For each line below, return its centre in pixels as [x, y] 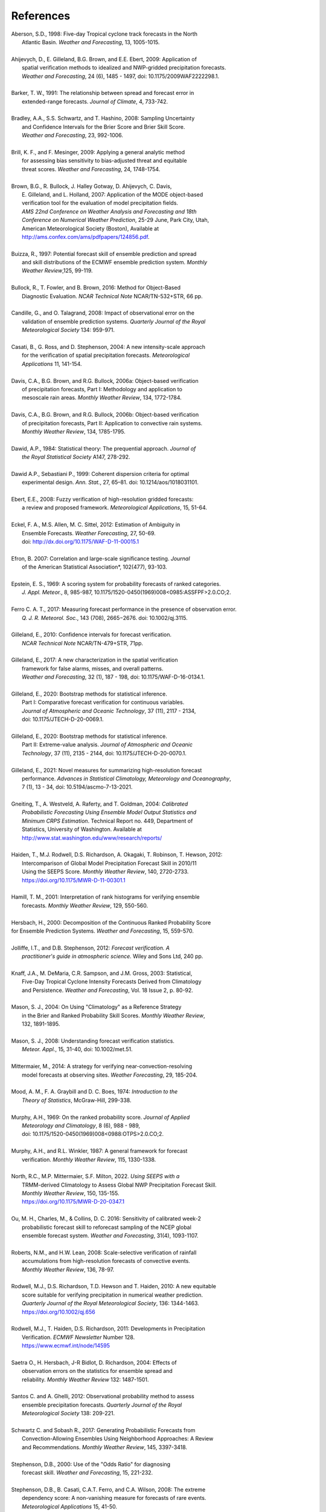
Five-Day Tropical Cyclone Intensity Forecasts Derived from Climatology [112, 982]
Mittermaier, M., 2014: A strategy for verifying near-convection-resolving [102, 1066]
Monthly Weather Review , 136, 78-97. [68, 1269]
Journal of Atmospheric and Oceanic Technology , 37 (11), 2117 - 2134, [109, 711]
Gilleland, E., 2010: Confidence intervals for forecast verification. [91, 634]
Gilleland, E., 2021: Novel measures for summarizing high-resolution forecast [107, 770]
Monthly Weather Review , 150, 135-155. [71, 1193]
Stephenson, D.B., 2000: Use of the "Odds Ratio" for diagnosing [91, 1464]
